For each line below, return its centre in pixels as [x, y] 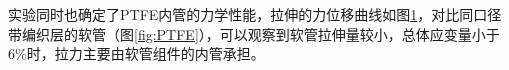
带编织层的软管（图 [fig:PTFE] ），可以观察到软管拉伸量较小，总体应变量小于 [254, 33]
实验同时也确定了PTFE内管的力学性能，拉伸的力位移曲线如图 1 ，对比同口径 [255, 14]
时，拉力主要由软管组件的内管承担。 [145, 53]
